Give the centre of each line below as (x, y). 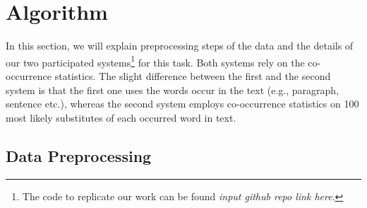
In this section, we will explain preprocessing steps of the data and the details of (180, 46)
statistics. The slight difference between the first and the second (193, 75)
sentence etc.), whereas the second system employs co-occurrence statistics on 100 (182, 104)
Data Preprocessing (79, 155)
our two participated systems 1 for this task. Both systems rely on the (155, 61)
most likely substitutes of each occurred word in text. (121, 117)
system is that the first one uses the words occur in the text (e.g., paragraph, (173, 89)
